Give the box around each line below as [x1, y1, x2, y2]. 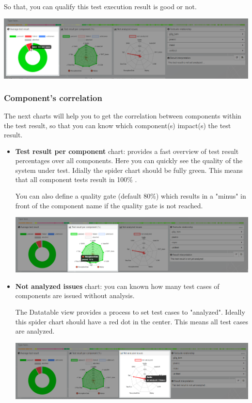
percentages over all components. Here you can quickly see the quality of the [15, 155, 243, 166]
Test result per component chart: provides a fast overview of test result [15, 146, 239, 156]
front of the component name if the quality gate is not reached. [15, 200, 203, 210]
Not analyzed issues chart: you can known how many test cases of [15, 281, 220, 291]
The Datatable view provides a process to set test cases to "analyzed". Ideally [15, 307, 245, 317]
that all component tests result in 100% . [15, 174, 137, 185]
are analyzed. [15, 326, 55, 336]
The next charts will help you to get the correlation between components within [4, 110, 241, 120]
